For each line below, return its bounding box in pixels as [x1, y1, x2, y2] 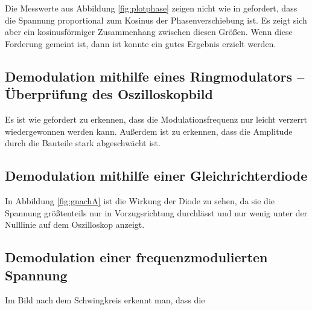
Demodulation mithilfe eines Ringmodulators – [5, 66, 305, 85]
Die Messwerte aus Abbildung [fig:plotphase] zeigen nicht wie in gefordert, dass [5, 2, 298, 14]
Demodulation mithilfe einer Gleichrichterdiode [5, 166, 308, 185]
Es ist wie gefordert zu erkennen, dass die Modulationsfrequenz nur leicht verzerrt [5, 112, 308, 125]
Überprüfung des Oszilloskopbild [5, 85, 213, 103]
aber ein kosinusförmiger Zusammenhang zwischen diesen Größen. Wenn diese [5, 25, 293, 38]
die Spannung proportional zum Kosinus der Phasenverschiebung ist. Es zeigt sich [5, 13, 307, 26]
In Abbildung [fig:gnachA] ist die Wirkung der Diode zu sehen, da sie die [5, 194, 275, 207]
